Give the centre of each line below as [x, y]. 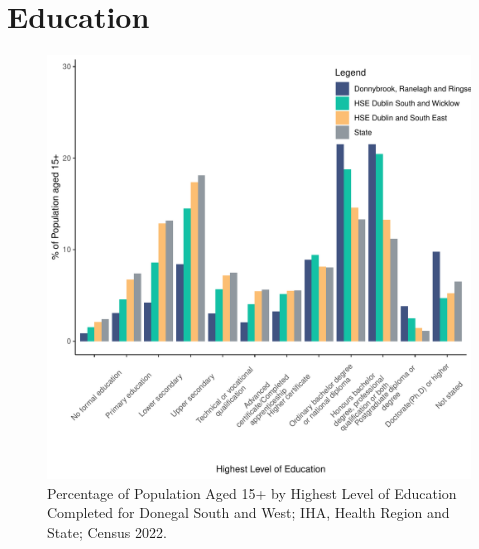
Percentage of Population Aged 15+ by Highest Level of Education [252, 492]
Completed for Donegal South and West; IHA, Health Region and [248, 512]
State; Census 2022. [107, 531]
